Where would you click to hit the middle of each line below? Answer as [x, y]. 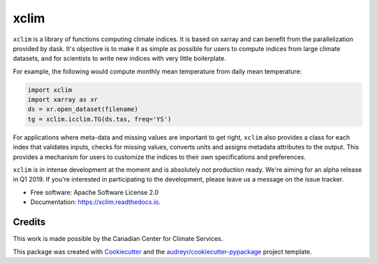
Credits [29, 222]
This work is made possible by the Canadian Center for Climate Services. [118, 239]
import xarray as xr [62, 100]
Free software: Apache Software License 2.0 [95, 192]
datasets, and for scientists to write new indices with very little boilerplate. [119, 59]
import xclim [50, 90]
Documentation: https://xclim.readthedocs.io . [95, 202]
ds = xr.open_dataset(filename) [83, 109]
